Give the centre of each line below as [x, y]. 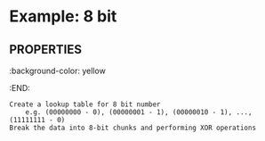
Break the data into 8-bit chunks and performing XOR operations [132, 128]
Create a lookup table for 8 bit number [85, 104]
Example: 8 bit [63, 17]
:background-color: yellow [58, 70]
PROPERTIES [46, 50]
